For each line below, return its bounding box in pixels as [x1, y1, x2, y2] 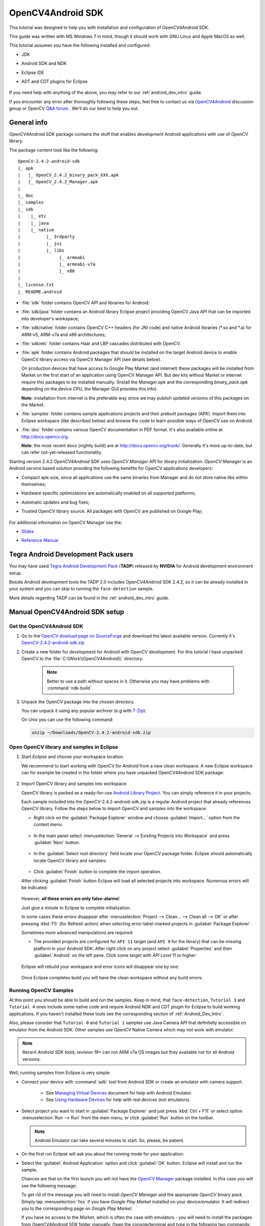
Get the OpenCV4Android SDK [9, 623, 83, 630]
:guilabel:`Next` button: [33, 840, 80, 845]
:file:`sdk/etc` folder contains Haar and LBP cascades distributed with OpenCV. [21, 340, 181, 346]
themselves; [21, 481, 46, 487]
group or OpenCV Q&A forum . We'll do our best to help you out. [9, 105, 139, 111]
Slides [21, 528, 34, 534]
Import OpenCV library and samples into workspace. [21, 781, 128, 787]
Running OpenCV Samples [9, 987, 74, 994]
